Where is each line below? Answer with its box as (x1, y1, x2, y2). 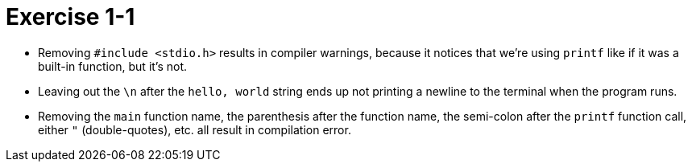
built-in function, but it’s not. (38, 59, 188, 73)
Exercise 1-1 (6, 3, 135, 31)
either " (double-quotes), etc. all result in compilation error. (38, 122, 351, 137)
